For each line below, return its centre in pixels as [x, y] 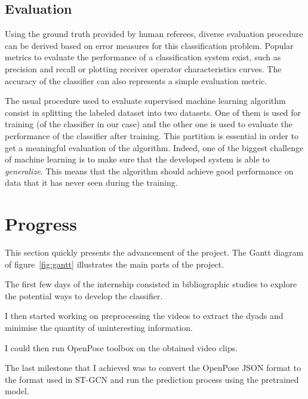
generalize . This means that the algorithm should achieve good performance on [149, 171]
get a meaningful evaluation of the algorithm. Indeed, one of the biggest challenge [154, 147]
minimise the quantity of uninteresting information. [99, 328]
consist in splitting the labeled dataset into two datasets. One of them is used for [153, 112]
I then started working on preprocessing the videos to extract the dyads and [144, 316]
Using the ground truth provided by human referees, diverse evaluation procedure [154, 34]
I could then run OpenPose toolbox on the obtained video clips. [121, 347]
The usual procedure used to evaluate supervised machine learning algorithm [145, 101]
